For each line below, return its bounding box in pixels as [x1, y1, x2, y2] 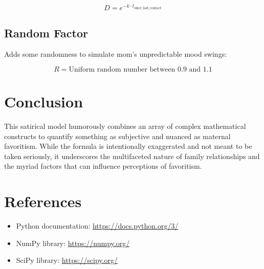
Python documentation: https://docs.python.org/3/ [16, 220, 179, 231]
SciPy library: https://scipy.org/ [16, 255, 118, 265]
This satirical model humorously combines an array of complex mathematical [4, 121, 246, 131]
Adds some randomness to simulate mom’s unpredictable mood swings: [4, 49, 227, 59]
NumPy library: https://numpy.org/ [16, 237, 130, 248]
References [4, 191, 82, 212]
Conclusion [4, 91, 83, 112]
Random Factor [4, 25, 89, 40]
